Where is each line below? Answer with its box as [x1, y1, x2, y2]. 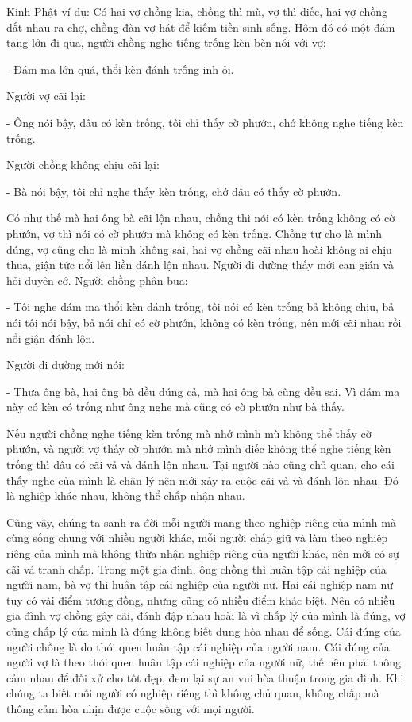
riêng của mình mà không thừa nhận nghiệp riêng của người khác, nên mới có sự [6, 545, 399, 562]
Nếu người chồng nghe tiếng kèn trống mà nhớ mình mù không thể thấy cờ [6, 424, 372, 441]
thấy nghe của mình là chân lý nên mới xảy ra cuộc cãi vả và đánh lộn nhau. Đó [6, 471, 399, 488]
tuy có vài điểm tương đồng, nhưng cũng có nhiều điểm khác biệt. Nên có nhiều [6, 591, 395, 608]
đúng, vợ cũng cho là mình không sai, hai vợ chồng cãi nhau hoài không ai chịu [6, 240, 392, 257]
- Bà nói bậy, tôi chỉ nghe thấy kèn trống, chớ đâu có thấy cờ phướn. [6, 182, 341, 199]
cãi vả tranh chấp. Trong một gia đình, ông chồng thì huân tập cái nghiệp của [6, 560, 387, 577]
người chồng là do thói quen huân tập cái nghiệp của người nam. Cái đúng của [6, 638, 390, 655]
